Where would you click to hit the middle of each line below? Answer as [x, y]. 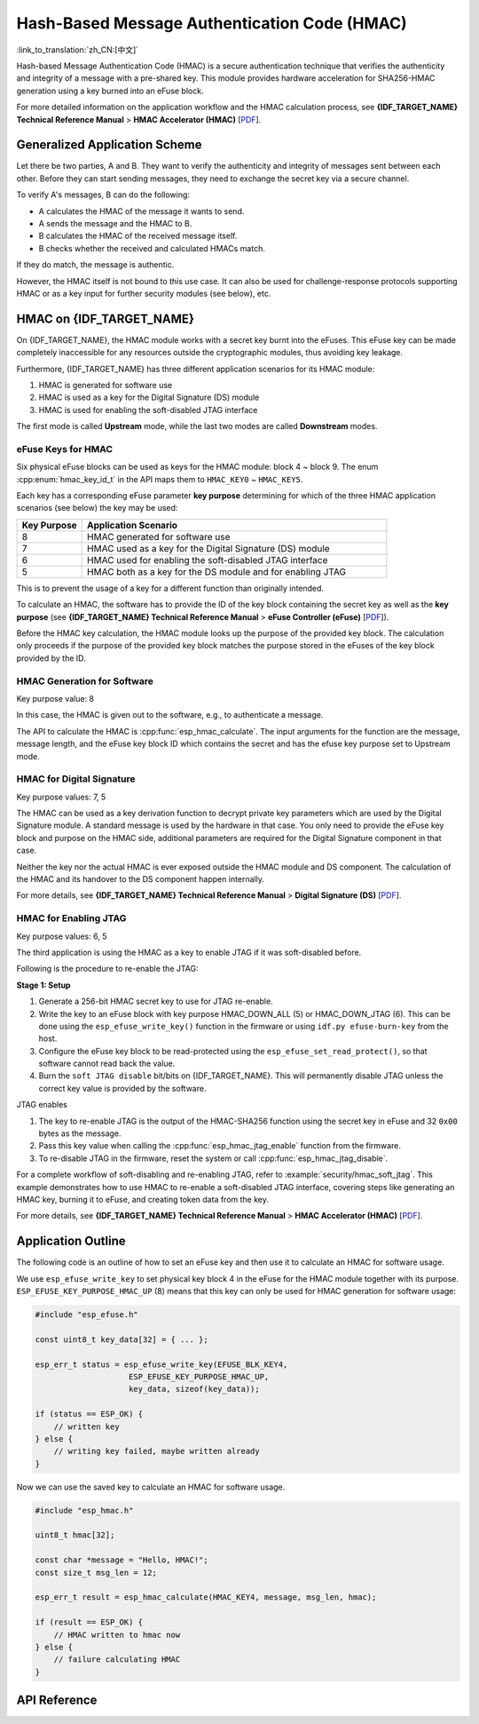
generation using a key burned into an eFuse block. [110, 91]
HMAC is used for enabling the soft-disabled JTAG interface [148, 409]
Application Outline [71, 1241]
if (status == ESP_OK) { [89, 1414]
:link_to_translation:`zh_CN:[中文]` [78, 50]
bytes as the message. [80, 1133]
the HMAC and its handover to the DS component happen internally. [141, 879]
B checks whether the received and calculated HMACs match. [152, 248]
